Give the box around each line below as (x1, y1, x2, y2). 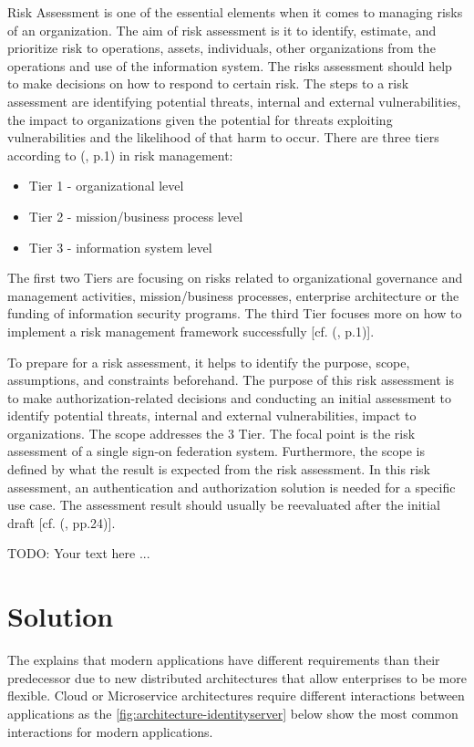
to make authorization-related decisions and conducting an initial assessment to (7, 388, 452, 407)
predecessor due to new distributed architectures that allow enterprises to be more (7, 668, 467, 687)
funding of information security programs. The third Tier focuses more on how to (7, 304, 462, 323)
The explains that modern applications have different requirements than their (7, 650, 440, 669)
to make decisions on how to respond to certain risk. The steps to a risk (7, 74, 409, 93)
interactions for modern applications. (7, 721, 213, 741)
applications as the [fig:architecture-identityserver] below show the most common (7, 703, 459, 722)
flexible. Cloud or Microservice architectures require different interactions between (7, 686, 465, 705)
